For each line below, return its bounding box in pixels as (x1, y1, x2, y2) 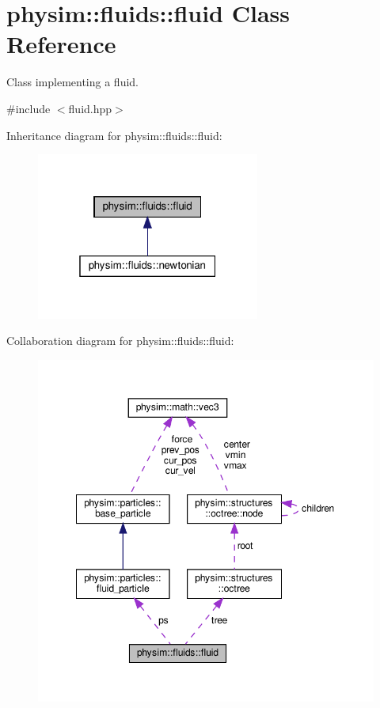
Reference (6, 28, 116, 60)
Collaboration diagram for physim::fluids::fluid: (6, 332, 234, 349)
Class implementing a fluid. (6, 74, 139, 90)
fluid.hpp (68, 100, 112, 116)
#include (6, 100, 51, 116)
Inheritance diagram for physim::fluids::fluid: (6, 127, 222, 143)
